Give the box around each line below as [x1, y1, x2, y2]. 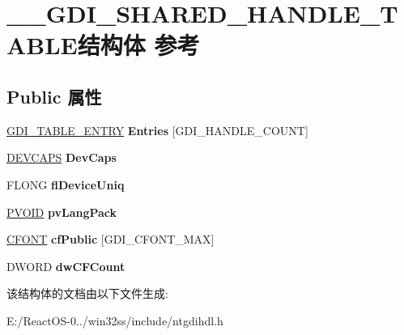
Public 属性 [6, 83, 102, 108]
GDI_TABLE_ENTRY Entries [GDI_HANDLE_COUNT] [6, 121, 308, 138]
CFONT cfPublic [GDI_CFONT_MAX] [6, 231, 215, 248]
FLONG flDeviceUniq [6, 176, 125, 193]
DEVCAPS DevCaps [6, 149, 117, 166]
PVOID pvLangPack [6, 203, 117, 220]
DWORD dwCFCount [6, 257, 125, 274]
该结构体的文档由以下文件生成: [6, 285, 168, 302]
